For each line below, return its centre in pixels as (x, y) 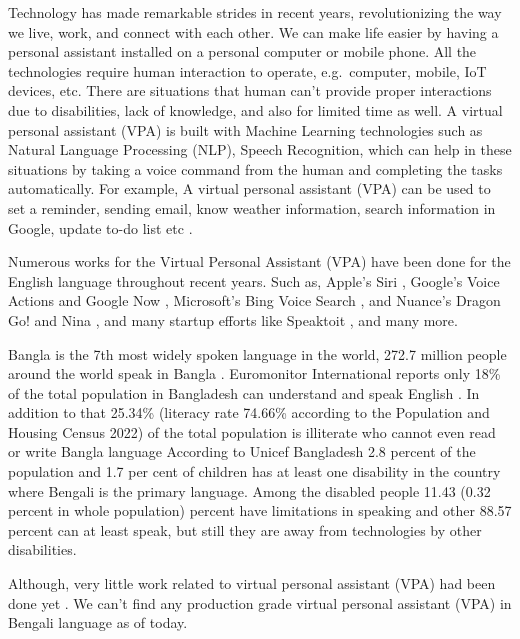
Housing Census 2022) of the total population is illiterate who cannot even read (252, 431)
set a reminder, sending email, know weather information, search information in (252, 207)
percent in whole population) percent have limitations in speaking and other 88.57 (260, 510)
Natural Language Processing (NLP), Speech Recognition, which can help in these (260, 149)
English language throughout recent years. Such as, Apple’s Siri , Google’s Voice (254, 280)
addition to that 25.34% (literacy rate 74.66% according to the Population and (249, 412)
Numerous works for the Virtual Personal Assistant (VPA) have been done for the (259, 261)
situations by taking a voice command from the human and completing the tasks (255, 168)
